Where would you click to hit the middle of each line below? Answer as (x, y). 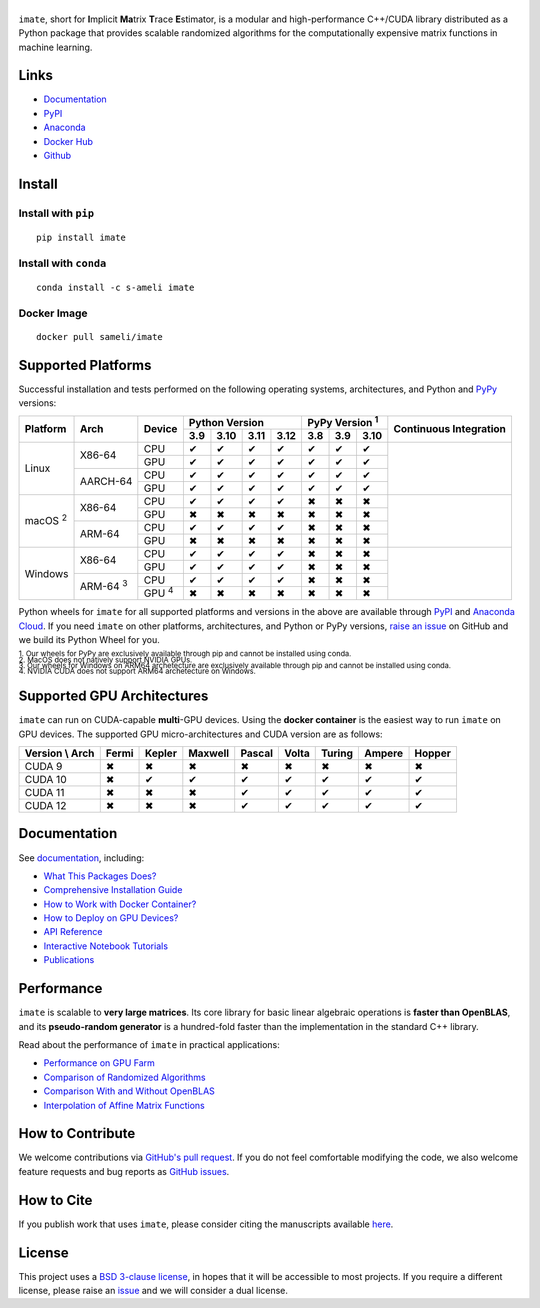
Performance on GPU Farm (99, 1063)
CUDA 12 (45, 805)
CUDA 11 (44, 792)
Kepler (161, 753)
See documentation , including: (81, 857)
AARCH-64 (106, 482)
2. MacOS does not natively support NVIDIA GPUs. (105, 660)
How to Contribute (77, 1133)
